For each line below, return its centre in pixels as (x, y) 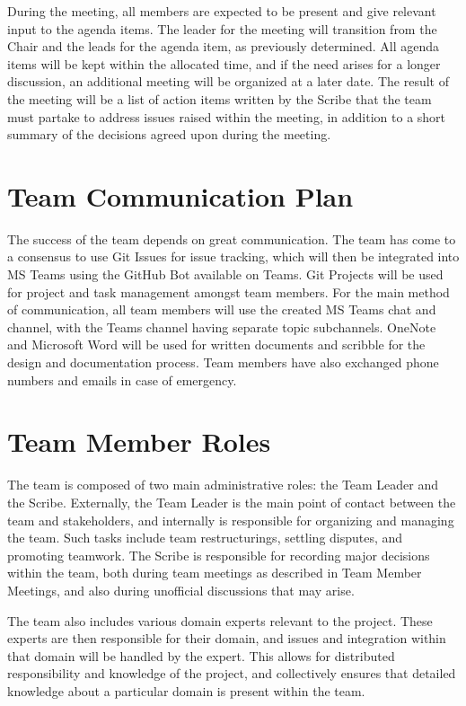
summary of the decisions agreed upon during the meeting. (169, 134)
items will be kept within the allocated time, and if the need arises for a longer (224, 63)
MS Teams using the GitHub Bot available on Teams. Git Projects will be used (225, 274)
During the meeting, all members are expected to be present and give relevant (222, 11)
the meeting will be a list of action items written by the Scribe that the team (220, 98)
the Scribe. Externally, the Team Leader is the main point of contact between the (232, 502)
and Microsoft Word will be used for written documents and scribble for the (216, 344)
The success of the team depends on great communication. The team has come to (232, 238)
